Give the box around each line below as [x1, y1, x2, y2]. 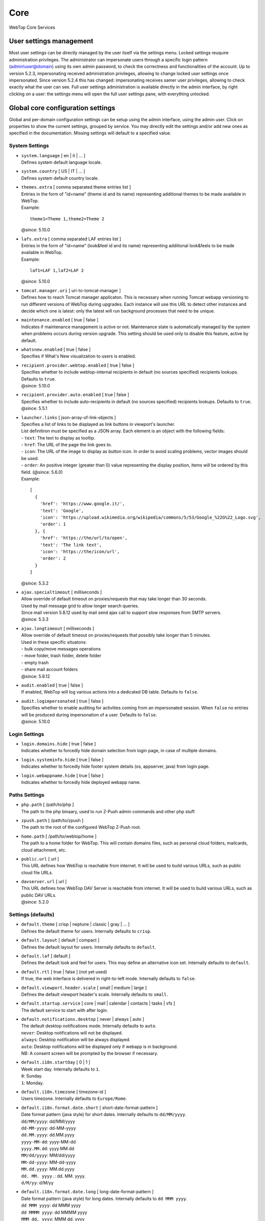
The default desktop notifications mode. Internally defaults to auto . [21, 1023, 157, 1029]
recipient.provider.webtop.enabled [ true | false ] [21, 362, 134, 368]
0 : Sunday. [21, 1073, 43, 1079]
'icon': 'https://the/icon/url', [39, 548, 120, 554]
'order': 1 [39, 522, 66, 527]
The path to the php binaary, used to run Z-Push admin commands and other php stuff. [21, 808, 196, 814]
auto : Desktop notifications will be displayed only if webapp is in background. [21, 1043, 178, 1050]
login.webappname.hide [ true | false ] [21, 772, 104, 779]
